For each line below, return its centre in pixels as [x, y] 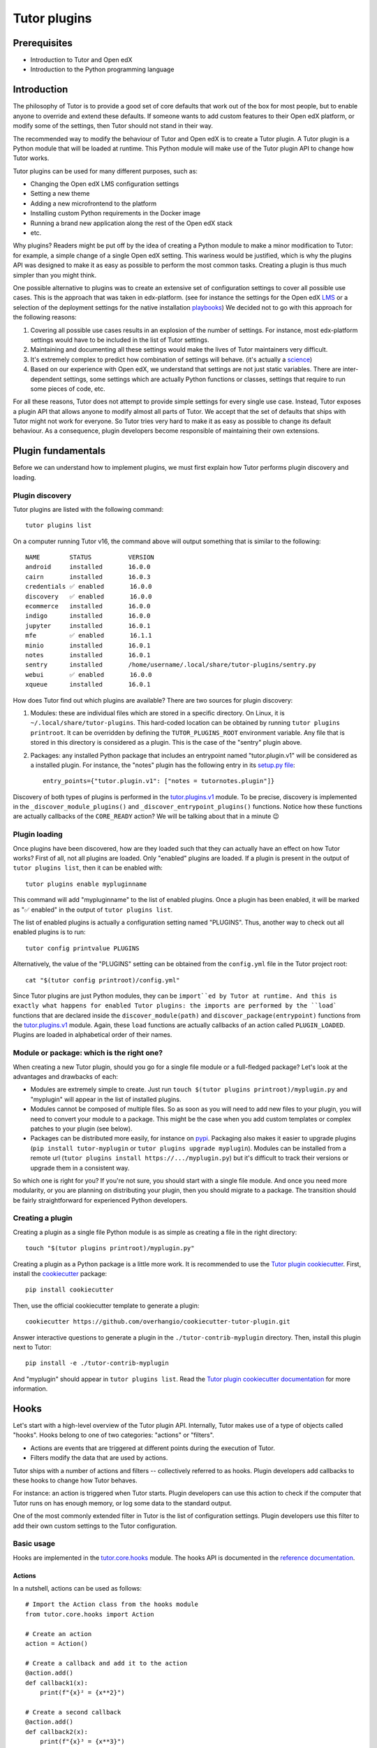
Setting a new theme [60, 194]
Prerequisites [43, 43]
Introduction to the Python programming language [102, 69]
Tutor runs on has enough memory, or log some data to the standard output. [122, 1503]
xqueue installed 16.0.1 [88, 685]
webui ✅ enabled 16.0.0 [89, 674]
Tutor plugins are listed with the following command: [88, 509]
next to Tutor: [32, 1347]
